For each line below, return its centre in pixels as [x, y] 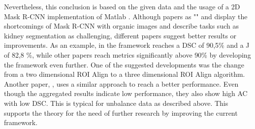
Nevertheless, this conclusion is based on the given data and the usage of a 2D [122, 6]
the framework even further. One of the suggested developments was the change [124, 64]
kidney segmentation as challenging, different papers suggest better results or [120, 35]
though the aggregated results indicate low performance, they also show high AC [126, 93]
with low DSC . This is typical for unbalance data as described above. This [116, 103]
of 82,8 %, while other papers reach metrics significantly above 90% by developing [127, 54]
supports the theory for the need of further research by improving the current [121, 113]
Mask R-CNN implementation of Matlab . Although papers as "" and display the [126, 16]
